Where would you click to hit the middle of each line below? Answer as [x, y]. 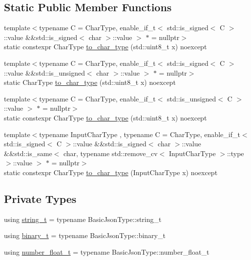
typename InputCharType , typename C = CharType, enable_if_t [140, 134]
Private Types [40, 198]
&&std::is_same [28, 153]
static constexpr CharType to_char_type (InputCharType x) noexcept [111, 172]
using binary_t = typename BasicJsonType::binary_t [85, 235]
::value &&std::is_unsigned [44, 72]
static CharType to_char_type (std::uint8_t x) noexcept [90, 82]
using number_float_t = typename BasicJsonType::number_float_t [107, 251]
